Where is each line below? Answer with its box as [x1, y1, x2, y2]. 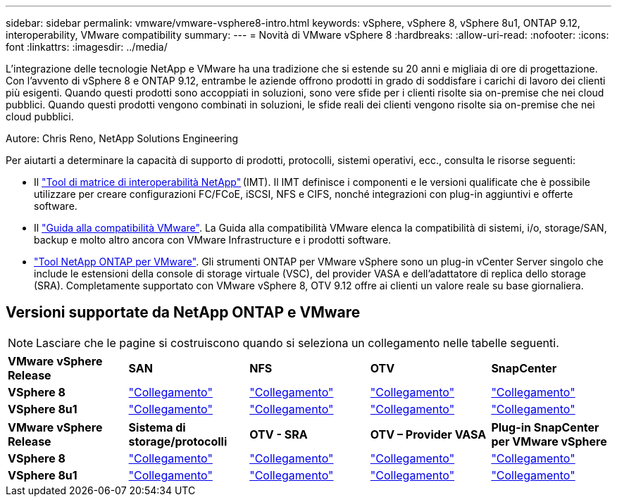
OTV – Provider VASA [370, 427, 487, 441]
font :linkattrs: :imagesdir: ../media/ [6, 41, 168, 53]
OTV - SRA [249, 427, 308, 441]
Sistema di [128, 420, 186, 434]
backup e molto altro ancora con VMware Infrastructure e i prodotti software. [34, 234, 392, 246]
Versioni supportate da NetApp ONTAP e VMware [6, 303, 361, 322]
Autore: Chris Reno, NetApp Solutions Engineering [6, 132, 239, 144]
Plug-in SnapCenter [491, 420, 599, 434]
